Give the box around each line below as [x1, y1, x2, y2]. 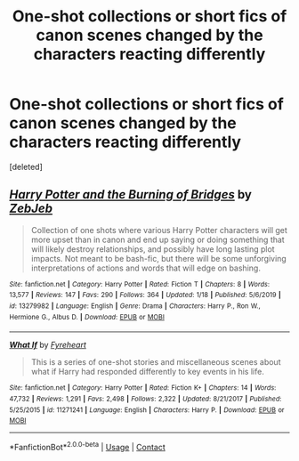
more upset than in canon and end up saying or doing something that [30, 234, 285, 245]
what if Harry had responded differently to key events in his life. [30, 367, 264, 377]
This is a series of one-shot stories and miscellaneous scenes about [30, 357, 281, 368]
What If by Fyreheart [9, 340, 87, 351]
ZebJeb [9, 201, 53, 216]
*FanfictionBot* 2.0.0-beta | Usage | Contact [9, 441, 166, 452]
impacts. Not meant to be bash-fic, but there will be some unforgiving [30, 253, 287, 263]
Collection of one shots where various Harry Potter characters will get [30, 224, 287, 235]
